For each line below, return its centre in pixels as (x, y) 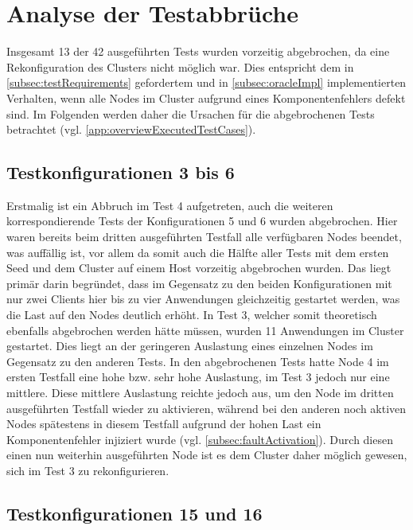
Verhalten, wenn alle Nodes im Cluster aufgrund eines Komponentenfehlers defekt (206, 97)
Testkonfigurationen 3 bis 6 (121, 172)
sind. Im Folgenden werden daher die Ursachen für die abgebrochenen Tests (191, 113)
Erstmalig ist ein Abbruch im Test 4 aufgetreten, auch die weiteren (170, 205)
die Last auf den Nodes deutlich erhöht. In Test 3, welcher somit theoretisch (192, 315)
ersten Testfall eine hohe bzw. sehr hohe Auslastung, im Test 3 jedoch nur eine (198, 377)
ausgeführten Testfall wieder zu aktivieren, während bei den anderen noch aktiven (206, 408)
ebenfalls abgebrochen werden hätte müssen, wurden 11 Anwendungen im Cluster (205, 330)
